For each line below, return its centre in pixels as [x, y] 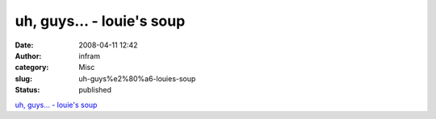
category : [32, 68]
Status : [27, 90]
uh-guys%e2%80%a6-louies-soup [137, 78]
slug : [23, 78]
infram [90, 55]
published [95, 90]
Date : [24, 45]
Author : [28, 55]
